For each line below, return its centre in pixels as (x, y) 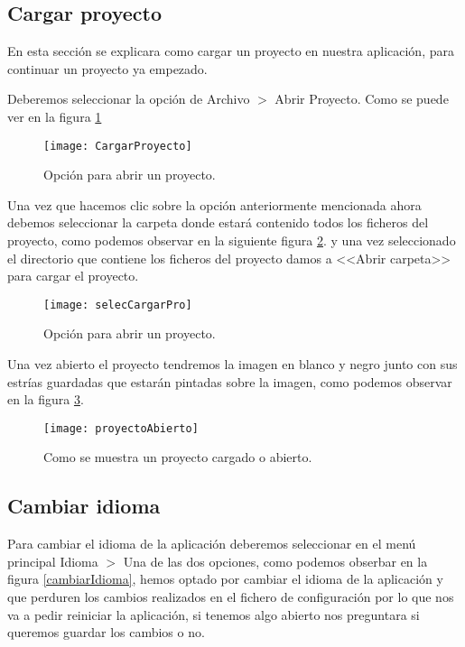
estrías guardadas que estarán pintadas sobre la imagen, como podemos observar (230, 381)
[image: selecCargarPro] (118, 305)
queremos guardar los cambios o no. (106, 632)
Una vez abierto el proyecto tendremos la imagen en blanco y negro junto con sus (232, 364)
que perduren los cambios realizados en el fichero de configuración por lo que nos (231, 597)
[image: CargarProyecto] (118, 146)
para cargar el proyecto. (73, 276)
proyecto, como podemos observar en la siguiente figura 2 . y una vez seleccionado (232, 240)
